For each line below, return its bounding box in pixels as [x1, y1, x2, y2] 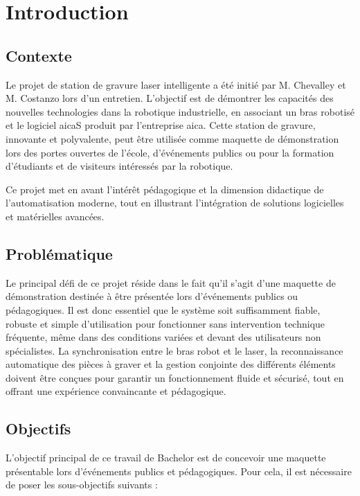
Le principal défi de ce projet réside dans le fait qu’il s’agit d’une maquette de [6, 275, 336, 290]
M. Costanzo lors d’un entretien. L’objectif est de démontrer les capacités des [6, 91, 334, 105]
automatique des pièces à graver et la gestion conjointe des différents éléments [6, 357, 336, 371]
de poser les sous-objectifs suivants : [6, 477, 158, 492]
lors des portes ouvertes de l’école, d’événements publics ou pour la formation [6, 145, 334, 159]
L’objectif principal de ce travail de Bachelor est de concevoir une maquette [6, 450, 326, 465]
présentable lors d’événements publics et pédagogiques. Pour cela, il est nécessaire [6, 463, 352, 478]
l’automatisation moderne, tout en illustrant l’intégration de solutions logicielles [6, 195, 344, 210]
